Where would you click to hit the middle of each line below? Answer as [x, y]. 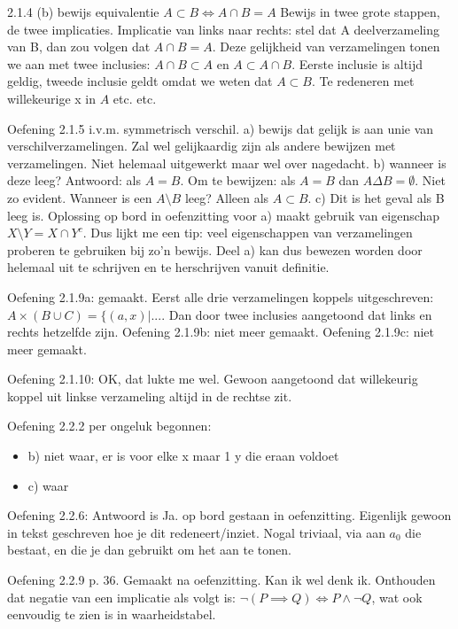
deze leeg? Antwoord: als [74, 180]
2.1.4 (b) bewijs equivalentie [83, 12]
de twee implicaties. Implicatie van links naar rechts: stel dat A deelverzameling [224, 29]
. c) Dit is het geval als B [376, 197]
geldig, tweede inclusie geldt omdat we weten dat [140, 81]
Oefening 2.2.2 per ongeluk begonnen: [109, 426]
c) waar [48, 485]
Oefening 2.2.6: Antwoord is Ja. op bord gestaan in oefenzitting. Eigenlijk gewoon [229, 515]
